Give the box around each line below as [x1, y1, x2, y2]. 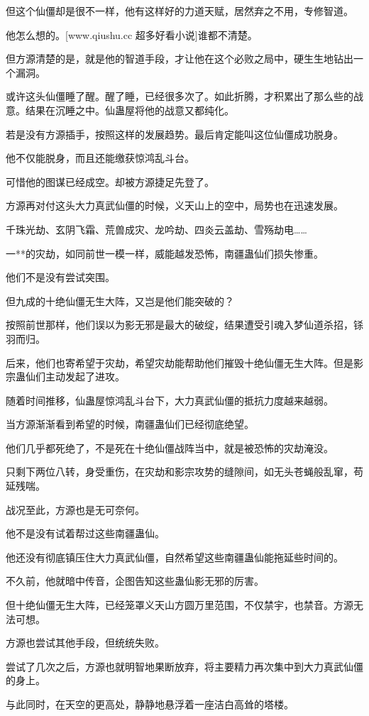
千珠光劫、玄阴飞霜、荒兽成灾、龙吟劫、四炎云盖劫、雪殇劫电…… [6, 221, 307, 236]
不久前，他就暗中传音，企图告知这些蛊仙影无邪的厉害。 [6, 573, 264, 588]
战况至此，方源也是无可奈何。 [6, 502, 145, 517]
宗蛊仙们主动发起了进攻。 [6, 369, 125, 384]
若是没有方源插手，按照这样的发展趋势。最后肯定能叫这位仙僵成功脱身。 [6, 126, 343, 141]
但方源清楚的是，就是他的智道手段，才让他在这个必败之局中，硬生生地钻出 [6, 51, 353, 66]
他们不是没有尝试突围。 [6, 270, 115, 285]
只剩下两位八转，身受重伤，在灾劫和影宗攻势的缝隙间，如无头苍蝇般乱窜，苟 [6, 464, 363, 479]
